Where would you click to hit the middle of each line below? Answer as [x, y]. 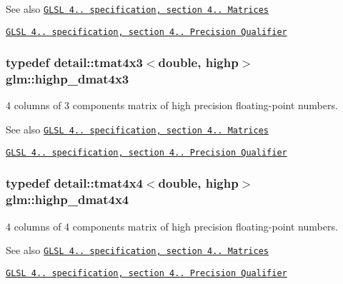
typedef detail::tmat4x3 [74, 62]
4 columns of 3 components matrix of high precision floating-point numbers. [172, 105]
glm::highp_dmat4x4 [68, 199]
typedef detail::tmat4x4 [74, 183]
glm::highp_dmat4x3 [68, 79]
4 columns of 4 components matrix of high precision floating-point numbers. [172, 226]
